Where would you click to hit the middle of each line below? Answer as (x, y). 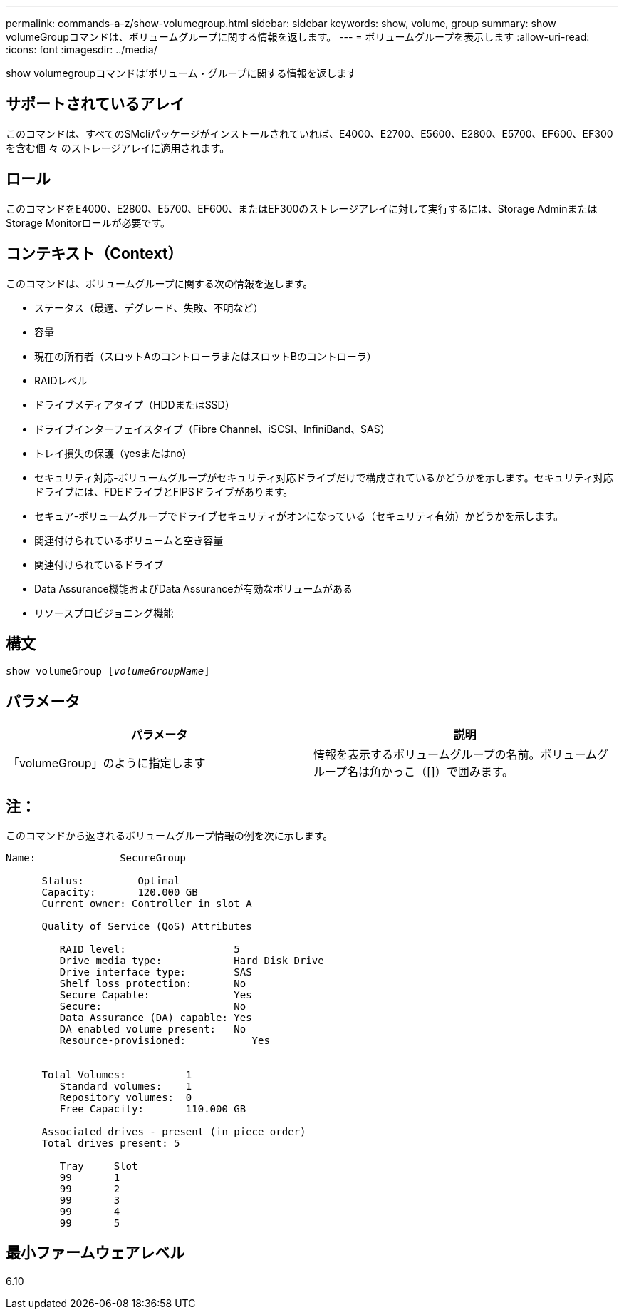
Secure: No (153, 1007)
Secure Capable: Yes (156, 995)
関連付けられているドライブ (99, 564)
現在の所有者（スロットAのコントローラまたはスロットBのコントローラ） (206, 356)
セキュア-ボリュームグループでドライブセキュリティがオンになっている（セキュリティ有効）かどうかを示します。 (299, 516)
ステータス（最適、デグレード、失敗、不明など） (149, 307)
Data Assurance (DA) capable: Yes (156, 1018)
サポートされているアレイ (95, 104)
